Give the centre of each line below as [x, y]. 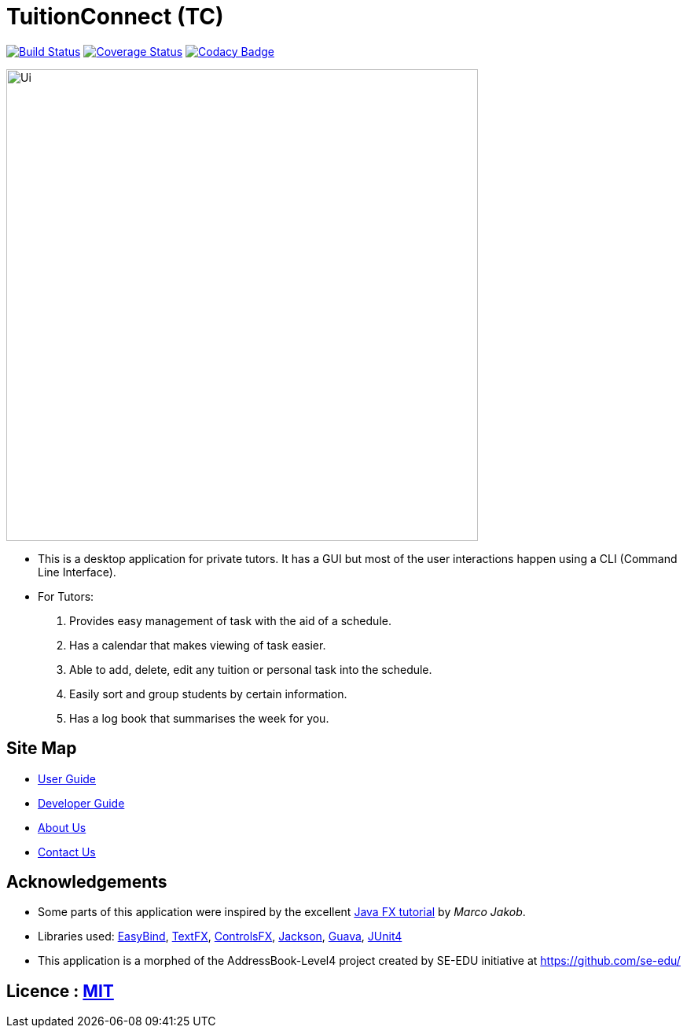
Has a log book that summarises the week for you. [199, 718]
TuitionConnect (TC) [115, 17]
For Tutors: [66, 596]
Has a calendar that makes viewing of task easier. [198, 645]
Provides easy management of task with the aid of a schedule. [230, 620]
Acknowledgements [87, 882]
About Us [62, 827]
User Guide [67, 778]
